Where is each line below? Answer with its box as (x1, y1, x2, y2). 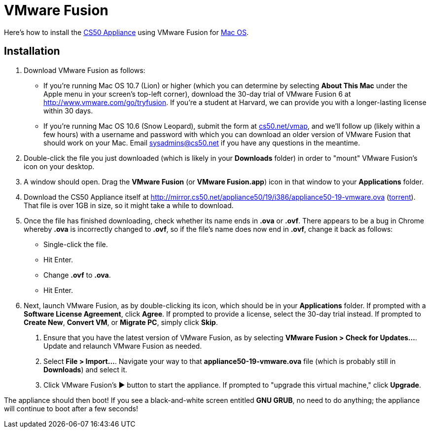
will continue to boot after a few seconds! (4, 404, 138, 413)
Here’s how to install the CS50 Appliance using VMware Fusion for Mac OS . (4, 28, 249, 36)
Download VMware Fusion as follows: (24, 66, 145, 74)
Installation (4, 45, 60, 58)
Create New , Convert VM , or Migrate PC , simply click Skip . (24, 318, 218, 326)
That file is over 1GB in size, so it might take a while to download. (24, 201, 234, 210)
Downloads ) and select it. (43, 365, 127, 374)
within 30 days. (43, 106, 93, 115)
